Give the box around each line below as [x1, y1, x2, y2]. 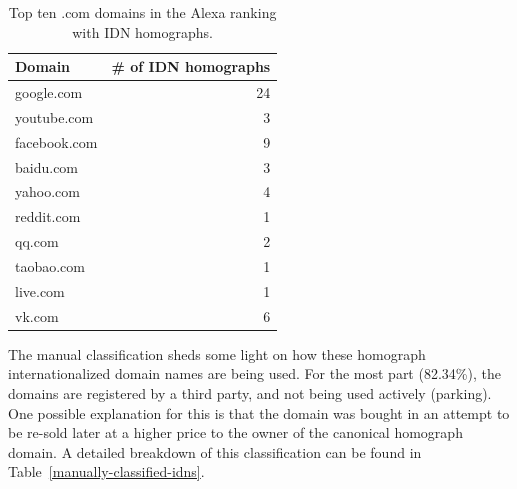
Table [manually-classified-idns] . [8, 461, 205, 482]
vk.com [15, 305, 59, 326]
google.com [15, 82, 83, 103]
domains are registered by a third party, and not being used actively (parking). [8, 382, 492, 403]
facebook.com [15, 131, 98, 152]
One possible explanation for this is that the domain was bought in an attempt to [8, 402, 510, 423]
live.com [15, 280, 65, 301]
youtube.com [15, 106, 94, 127]
